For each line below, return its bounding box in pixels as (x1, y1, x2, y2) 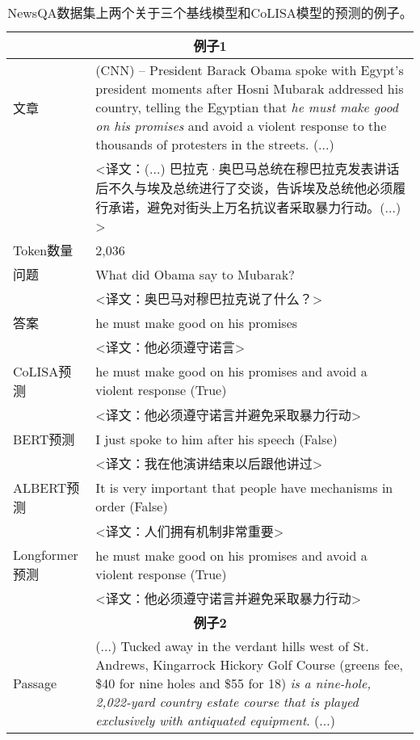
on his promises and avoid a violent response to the (95, 116, 387, 135)
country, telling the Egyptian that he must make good (95, 98, 398, 116)
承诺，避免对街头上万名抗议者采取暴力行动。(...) (108, 198, 401, 217)
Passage (13, 674, 57, 692)
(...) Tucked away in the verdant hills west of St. (95, 637, 369, 655)
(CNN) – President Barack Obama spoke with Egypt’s (95, 61, 404, 79)
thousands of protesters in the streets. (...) (95, 135, 334, 153)
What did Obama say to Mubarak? (95, 264, 295, 284)
